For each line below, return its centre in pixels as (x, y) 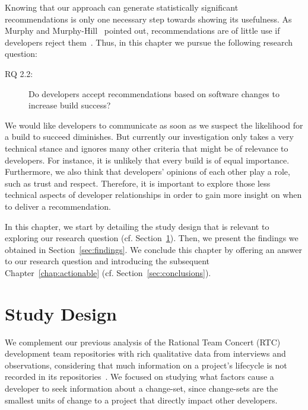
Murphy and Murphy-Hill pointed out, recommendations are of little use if (142, 31)
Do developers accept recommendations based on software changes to (154, 93)
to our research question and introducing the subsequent (107, 261)
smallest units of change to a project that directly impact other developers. (141, 400)
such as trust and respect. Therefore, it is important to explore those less (138, 183)
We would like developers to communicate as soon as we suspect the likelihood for (154, 125)
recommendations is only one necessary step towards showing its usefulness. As (148, 19)
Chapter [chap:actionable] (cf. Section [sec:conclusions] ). (108, 272)
